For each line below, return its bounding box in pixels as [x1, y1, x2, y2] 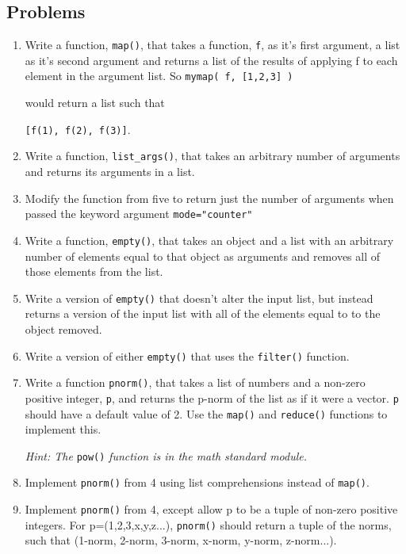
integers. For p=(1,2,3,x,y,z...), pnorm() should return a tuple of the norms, [25, 516, 392, 533]
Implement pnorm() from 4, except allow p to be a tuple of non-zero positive [25, 501, 398, 518]
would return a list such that [25, 94, 165, 111]
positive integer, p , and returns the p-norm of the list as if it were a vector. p [25, 389, 399, 406]
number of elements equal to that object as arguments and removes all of [25, 247, 381, 264]
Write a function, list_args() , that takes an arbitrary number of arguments [25, 147, 400, 164]
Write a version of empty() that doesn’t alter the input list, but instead [25, 289, 373, 306]
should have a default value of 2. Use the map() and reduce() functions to [25, 405, 388, 422]
